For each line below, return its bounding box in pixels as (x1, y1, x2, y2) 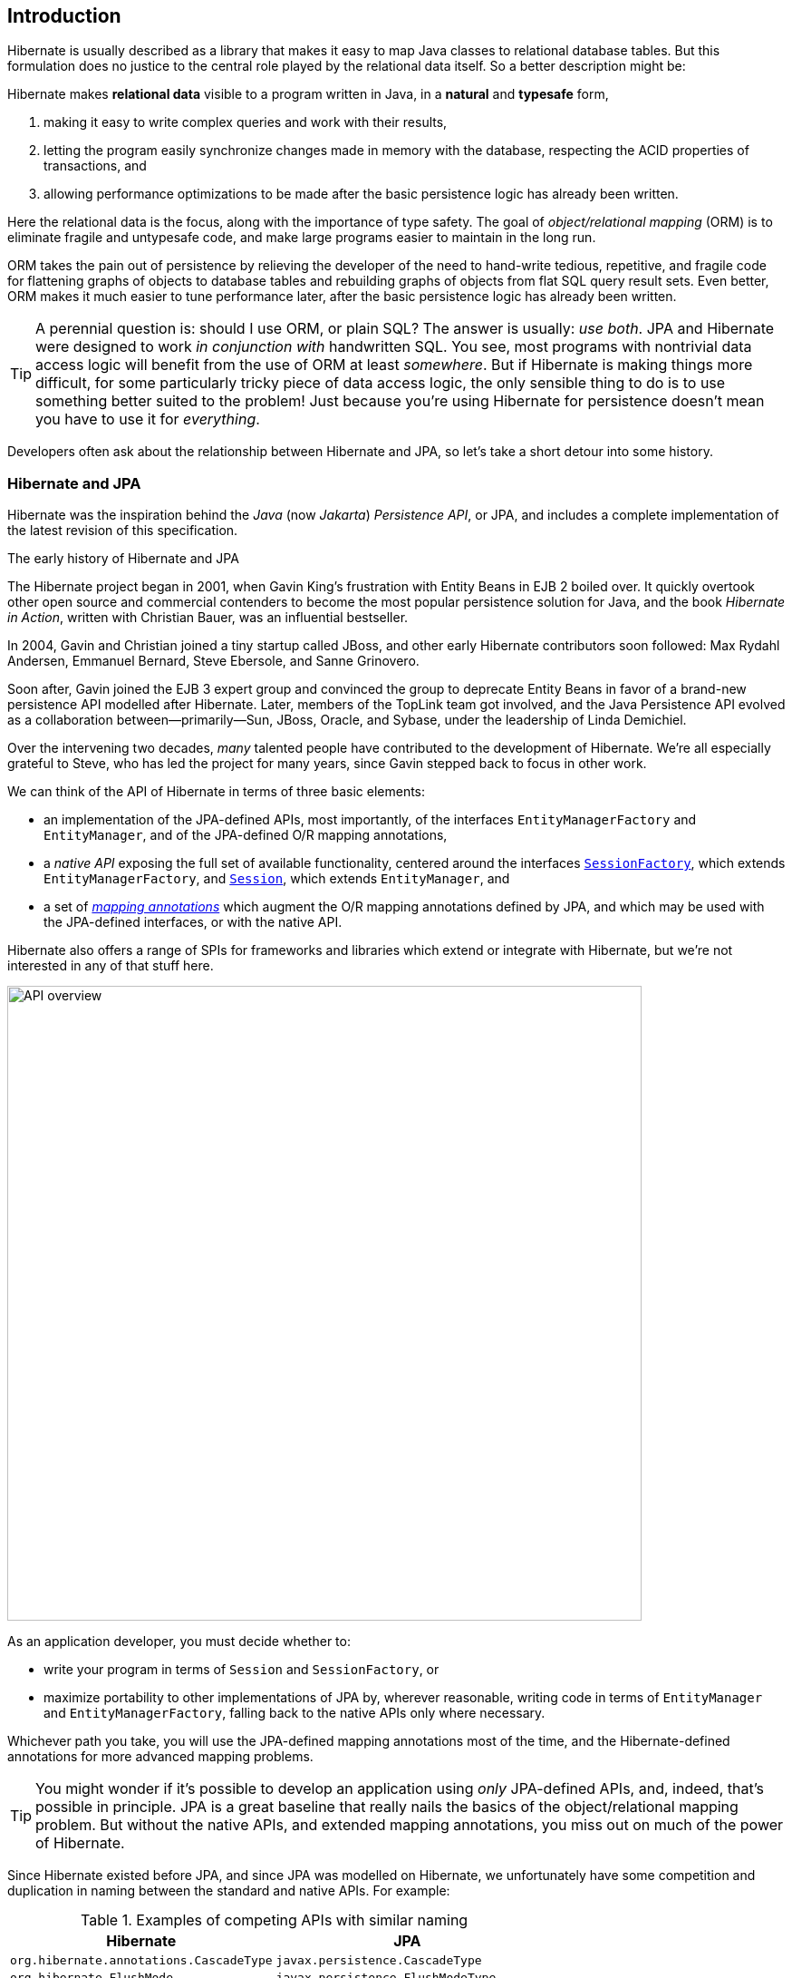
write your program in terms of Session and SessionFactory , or (43, 1661, 439, 1678)
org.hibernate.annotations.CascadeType (10, 1954, 273, 1968)
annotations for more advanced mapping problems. (7, 1749, 314, 1765)
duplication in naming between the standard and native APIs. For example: (7, 1883, 450, 1899)
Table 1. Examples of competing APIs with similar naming (81, 1911, 468, 1930)
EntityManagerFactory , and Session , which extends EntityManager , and (43, 871, 510, 887)
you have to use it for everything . (35, 410, 260, 429)
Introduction (7, 5, 121, 27)
